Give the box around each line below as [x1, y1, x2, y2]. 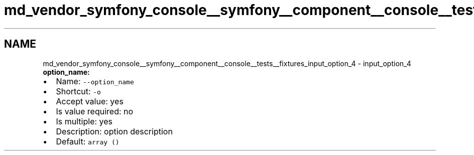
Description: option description [56, 126, 173, 136]
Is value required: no [56, 106, 134, 116]
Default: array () [56, 136, 120, 146]
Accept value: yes [56, 96, 124, 106]
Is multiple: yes [56, 116, 113, 126]
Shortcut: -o [56, 86, 101, 96]
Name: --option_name [56, 76, 134, 86]
